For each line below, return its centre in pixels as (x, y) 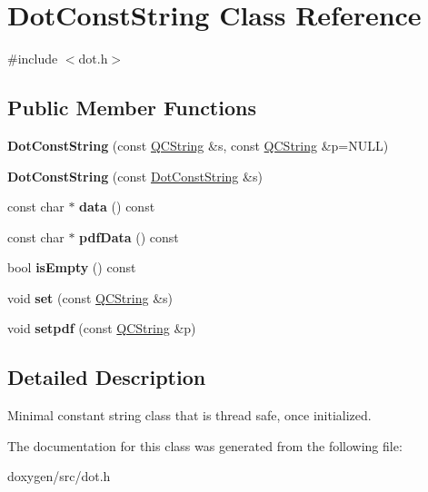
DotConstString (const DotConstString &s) (135, 176)
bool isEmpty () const (72, 267)
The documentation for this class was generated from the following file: (205, 445)
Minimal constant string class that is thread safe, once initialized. (189, 415)
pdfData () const (129, 236)
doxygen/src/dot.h (59, 476)
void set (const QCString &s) (90, 297)
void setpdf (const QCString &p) (102, 328)
